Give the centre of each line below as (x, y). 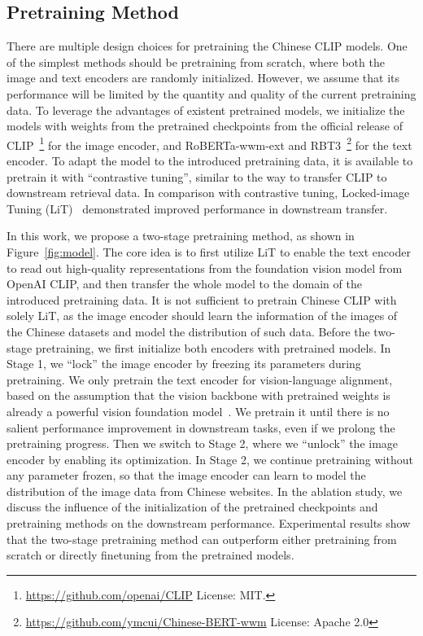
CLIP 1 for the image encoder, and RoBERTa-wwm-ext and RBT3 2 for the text (209, 143)
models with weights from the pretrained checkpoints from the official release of (205, 126)
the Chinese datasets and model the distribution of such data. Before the (188, 331)
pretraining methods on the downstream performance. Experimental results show (209, 523)
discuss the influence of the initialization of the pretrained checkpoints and (192, 507)
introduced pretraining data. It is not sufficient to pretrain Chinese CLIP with (202, 299)
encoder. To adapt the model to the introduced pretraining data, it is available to (210, 161)
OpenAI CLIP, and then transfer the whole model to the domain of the (184, 284)
